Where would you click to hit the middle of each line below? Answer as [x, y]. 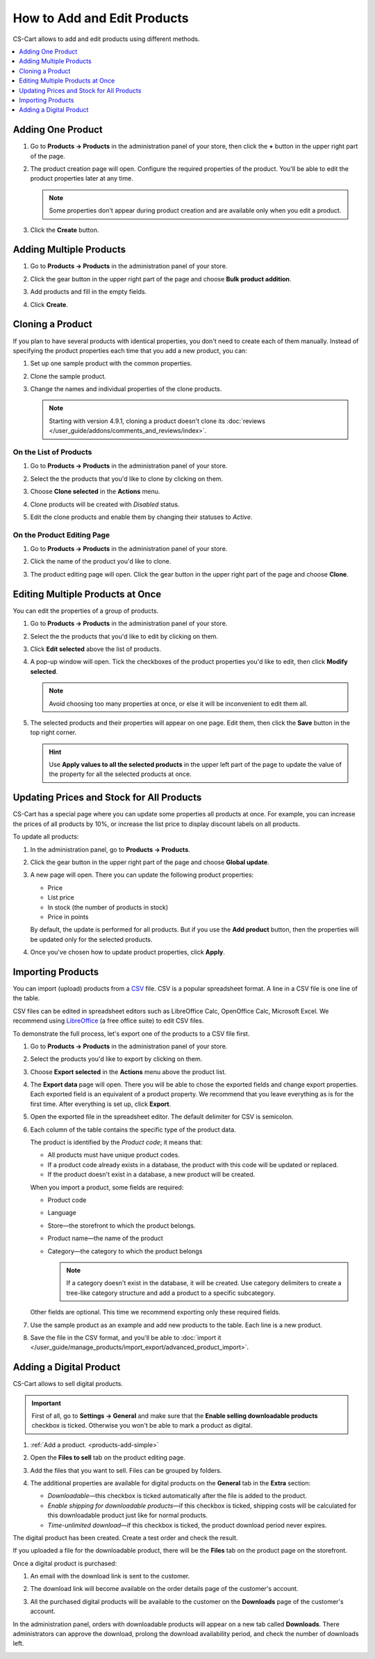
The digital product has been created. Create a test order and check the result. [125, 1537]
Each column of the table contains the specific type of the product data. [133, 1130]
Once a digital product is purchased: [65, 1563]
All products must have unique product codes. [114, 1155]
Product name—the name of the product [105, 1238]
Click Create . [49, 304]
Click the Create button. [65, 230]
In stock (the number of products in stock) [108, 907]
